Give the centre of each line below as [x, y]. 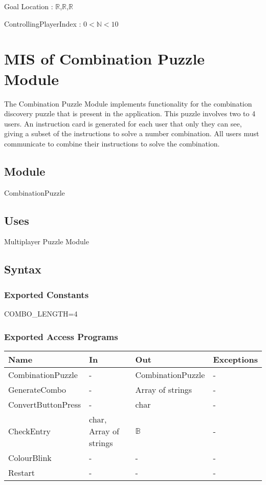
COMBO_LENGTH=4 [41, 314]
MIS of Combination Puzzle [105, 59]
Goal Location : [29, 6]
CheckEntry [29, 431]
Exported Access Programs [61, 336]
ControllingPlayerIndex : [43, 23]
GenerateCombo [37, 389]
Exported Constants [47, 294]
